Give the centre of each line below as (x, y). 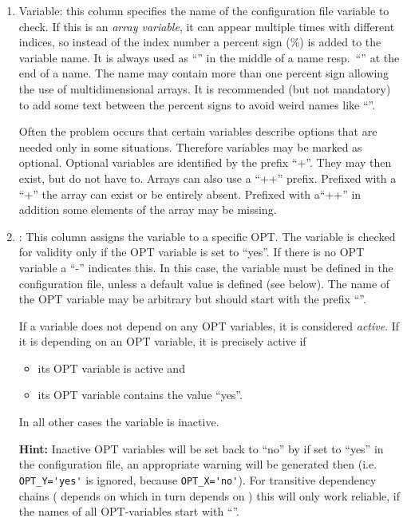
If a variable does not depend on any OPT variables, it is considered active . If (209, 325)
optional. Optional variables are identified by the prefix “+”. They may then (205, 162)
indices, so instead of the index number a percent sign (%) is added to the (200, 42)
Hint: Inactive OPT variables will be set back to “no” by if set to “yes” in (201, 448)
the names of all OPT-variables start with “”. (129, 511)
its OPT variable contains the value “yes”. (140, 395)
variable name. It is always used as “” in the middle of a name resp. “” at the (209, 57)
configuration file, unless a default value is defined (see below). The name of (204, 283)
